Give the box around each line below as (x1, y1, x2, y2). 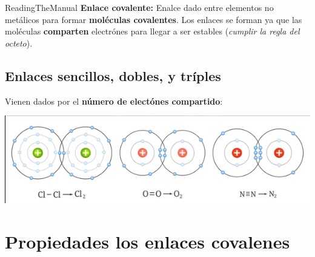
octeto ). (5, 36, 33, 49)
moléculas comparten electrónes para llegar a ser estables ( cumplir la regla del (5, 25, 300, 37)
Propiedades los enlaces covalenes (5, 229, 290, 253)
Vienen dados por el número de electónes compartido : (5, 94, 223, 107)
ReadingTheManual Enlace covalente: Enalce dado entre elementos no (5, 1, 274, 13)
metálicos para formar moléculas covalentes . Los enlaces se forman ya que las (5, 13, 302, 25)
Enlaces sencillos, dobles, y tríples (5, 66, 221, 85)
